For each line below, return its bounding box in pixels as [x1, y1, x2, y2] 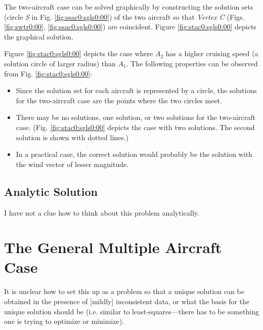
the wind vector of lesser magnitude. [16, 158, 129, 169]
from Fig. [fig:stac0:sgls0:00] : [4, 68, 92, 78]
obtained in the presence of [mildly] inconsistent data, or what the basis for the [4, 296, 250, 307]
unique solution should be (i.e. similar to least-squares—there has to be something [4, 306, 259, 316]
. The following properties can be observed [126, 58, 258, 68]
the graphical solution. [4, 31, 74, 42]
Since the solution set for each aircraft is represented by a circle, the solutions [16, 85, 257, 96]
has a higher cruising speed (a [165, 48, 258, 59]
